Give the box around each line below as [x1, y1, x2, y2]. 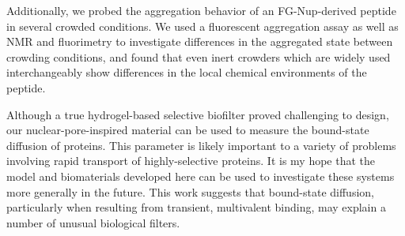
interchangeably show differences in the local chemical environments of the [6, 64, 367, 81]
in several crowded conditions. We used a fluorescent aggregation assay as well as [6, 17, 399, 34]
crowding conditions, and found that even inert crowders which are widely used [6, 48, 391, 65]
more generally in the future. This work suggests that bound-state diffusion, [6, 183, 374, 200]
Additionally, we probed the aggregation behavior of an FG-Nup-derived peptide [6, 2, 396, 18]
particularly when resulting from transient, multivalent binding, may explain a [6, 199, 386, 215]
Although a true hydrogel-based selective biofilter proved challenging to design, [6, 106, 389, 122]
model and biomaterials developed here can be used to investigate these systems [6, 167, 395, 184]
